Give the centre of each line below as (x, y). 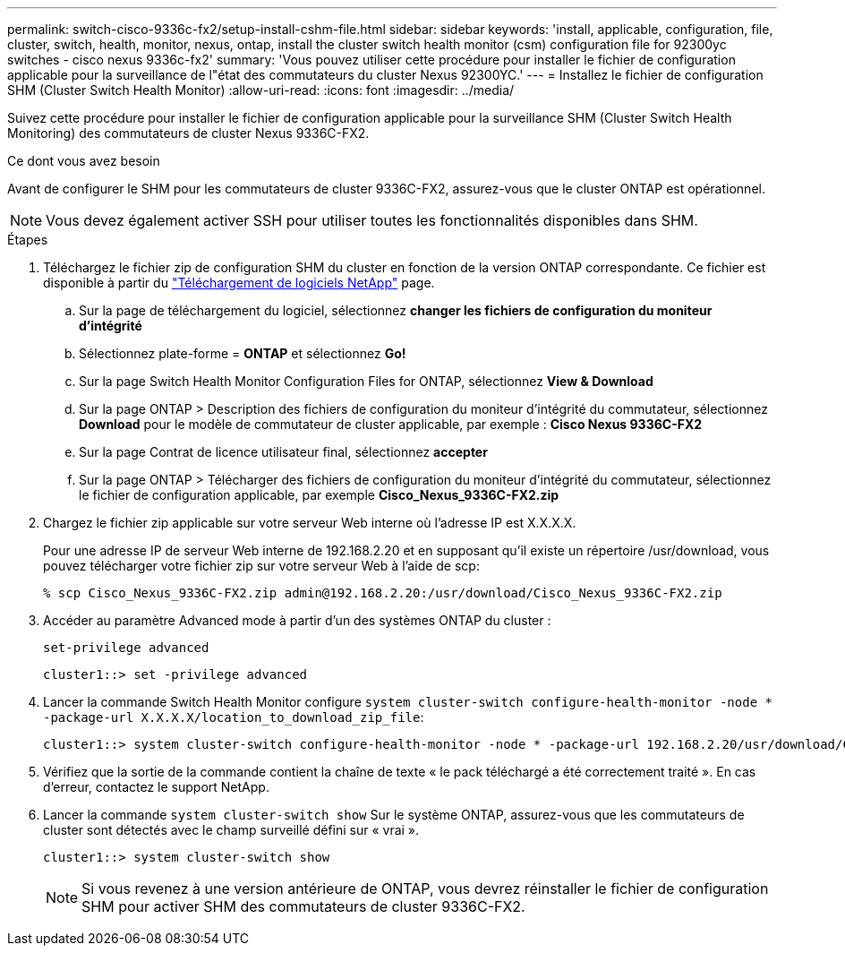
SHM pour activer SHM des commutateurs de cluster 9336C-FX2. (303, 906)
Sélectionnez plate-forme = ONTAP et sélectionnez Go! (243, 353)
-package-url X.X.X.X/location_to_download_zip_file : (234, 717)
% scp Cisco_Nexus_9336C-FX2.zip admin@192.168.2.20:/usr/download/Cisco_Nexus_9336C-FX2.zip (383, 593)
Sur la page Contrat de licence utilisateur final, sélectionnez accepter (283, 452)
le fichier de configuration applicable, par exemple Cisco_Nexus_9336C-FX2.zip (319, 495)
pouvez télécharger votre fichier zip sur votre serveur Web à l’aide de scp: (261, 566)
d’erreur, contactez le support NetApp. (156, 787)
